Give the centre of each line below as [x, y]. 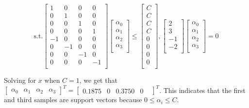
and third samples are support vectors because [73, 100]
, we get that [98, 80]
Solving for [20, 80]
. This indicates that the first [202, 90]
